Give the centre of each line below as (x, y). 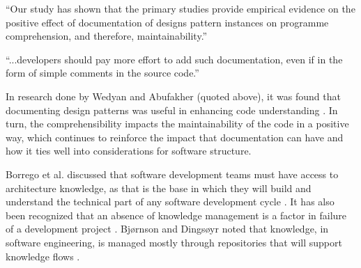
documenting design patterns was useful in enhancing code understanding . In (172, 110)
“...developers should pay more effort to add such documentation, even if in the (174, 59)
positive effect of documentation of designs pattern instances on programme (167, 22)
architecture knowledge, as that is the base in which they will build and (159, 188)
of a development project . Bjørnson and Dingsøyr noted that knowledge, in (167, 229)
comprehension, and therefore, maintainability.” (107, 36)
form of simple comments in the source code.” (102, 73)
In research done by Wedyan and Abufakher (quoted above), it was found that (173, 96)
